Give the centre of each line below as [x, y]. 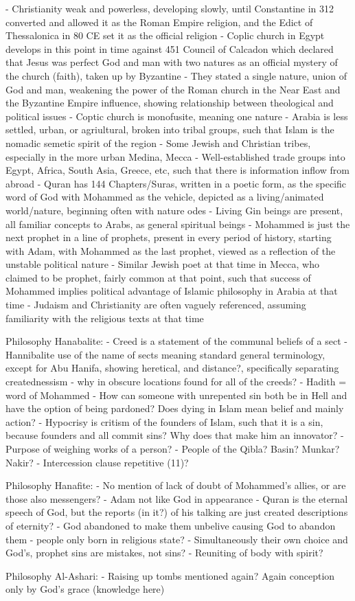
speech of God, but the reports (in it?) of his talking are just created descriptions [177, 512]
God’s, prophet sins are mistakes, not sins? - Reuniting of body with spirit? [164, 553]
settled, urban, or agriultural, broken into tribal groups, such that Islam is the [170, 129]
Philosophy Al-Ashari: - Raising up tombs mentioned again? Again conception [170, 575]
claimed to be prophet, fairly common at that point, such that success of [158, 277]
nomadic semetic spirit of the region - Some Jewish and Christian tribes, [158, 143]
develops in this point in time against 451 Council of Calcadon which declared [170, 48]
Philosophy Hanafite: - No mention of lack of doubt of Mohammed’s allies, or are [176, 485]
